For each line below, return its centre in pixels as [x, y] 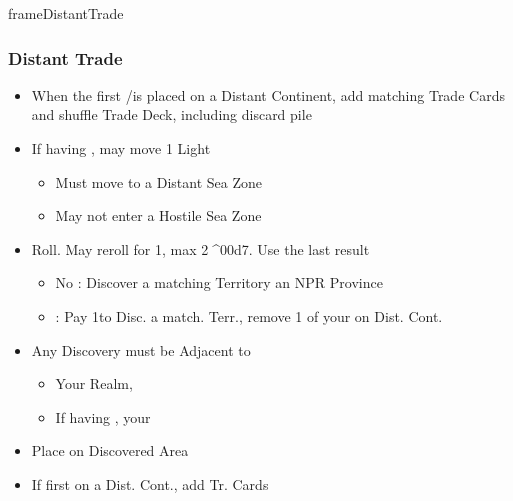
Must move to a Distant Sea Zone [159, 181]
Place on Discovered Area [110, 450]
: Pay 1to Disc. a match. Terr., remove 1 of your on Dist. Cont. [249, 315]
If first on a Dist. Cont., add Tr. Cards [150, 483]
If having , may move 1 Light [121, 148]
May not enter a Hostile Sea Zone [158, 215]
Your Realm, [94, 383]
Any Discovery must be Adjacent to [141, 349]
